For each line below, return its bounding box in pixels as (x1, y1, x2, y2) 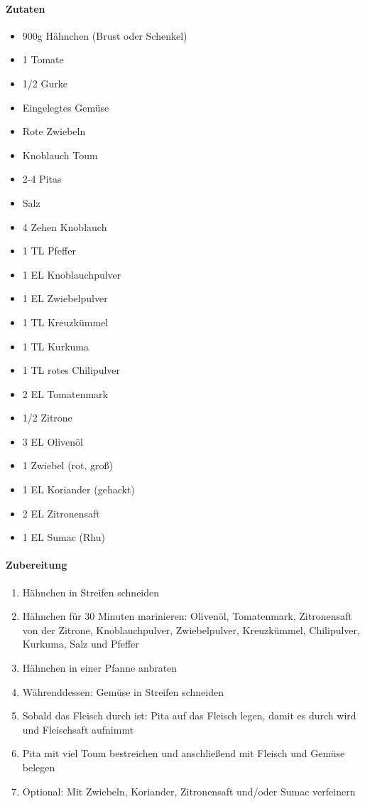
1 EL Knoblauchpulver (22, 267, 121, 282)
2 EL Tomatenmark (22, 386, 109, 401)
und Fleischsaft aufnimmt (22, 722, 134, 736)
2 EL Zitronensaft (22, 505, 100, 520)
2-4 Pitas (22, 171, 62, 186)
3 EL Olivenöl (22, 434, 83, 449)
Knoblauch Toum (22, 147, 98, 162)
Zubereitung (6, 557, 67, 572)
